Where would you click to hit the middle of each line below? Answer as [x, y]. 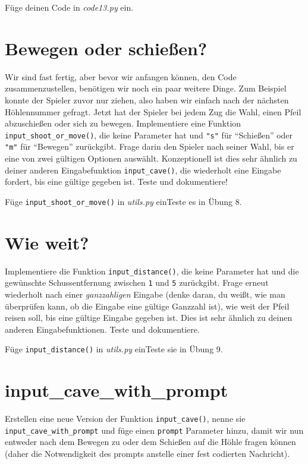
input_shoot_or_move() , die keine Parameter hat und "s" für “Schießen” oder [149, 135]
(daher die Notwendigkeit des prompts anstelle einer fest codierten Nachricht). [147, 453]
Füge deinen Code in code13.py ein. [69, 7]
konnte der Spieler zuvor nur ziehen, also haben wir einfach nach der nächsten [147, 100]
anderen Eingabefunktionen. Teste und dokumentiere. [102, 329]
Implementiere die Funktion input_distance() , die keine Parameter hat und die [152, 271]
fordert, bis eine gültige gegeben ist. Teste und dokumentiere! [116, 182]
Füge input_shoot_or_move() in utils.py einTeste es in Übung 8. [123, 201]
